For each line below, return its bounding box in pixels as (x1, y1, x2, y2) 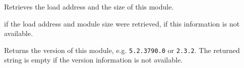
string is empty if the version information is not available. (4, 54, 183, 65)
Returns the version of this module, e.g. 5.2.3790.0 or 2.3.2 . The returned (4, 44, 240, 55)
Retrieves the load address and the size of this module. (4, 1, 174, 11)
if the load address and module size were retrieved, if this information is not (4, 18, 240, 28)
